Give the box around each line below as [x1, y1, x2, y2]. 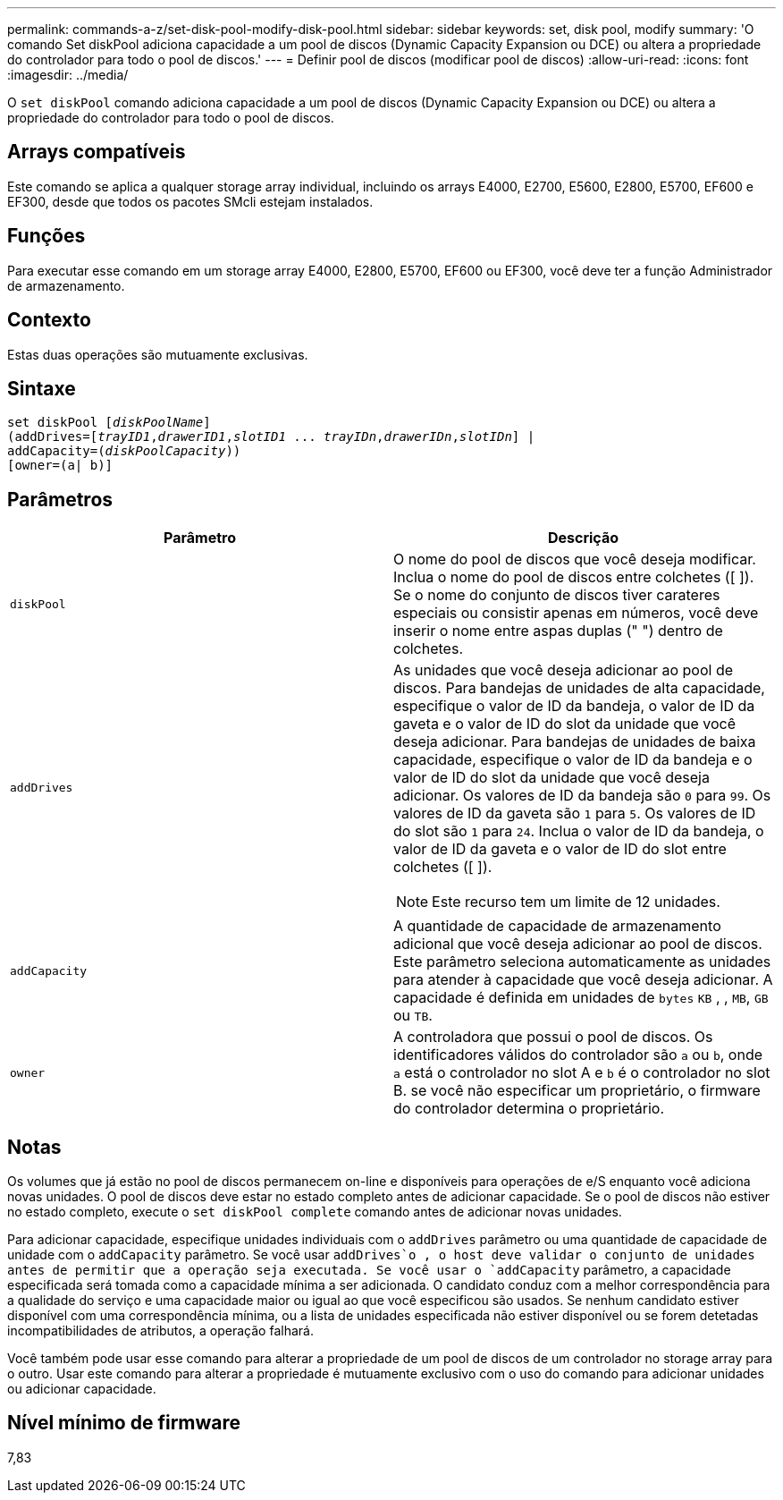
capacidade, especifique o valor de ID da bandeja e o [393, 750, 753, 769]
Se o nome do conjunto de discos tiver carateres [393, 586, 720, 605]
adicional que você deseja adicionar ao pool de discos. [393, 935, 762, 953]
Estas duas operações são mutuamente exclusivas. [7, 346, 308, 362]
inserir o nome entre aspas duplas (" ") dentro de [393, 622, 723, 640]
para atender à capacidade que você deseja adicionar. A [393, 970, 773, 989]
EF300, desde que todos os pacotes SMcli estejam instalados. [7, 193, 374, 209]
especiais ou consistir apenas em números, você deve [393, 604, 759, 623]
